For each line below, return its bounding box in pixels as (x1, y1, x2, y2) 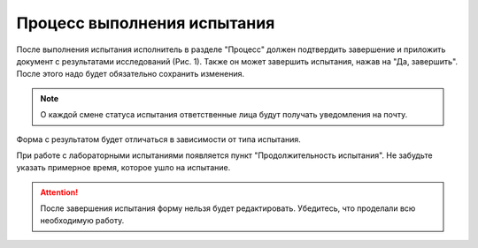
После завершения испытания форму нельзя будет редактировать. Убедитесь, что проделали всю (40, 203, 416, 214)
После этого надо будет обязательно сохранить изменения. (16, 69, 245, 79)
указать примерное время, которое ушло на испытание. (16, 162, 231, 173)
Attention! (40, 186, 79, 198)
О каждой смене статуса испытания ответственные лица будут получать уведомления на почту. (40, 109, 408, 120)
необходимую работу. (40, 215, 125, 226)
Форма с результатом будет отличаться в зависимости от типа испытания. (16, 133, 301, 145)
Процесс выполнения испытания (16, 13, 275, 33)
